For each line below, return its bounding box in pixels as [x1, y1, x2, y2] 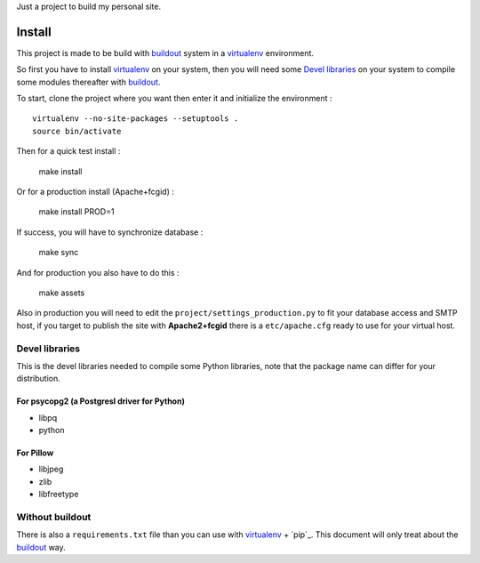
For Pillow [16, 447, 54, 458]
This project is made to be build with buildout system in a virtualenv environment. [16, 47, 315, 58]
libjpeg [38, 463, 64, 475]
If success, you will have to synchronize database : [16, 227, 204, 237]
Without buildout [16, 511, 92, 524]
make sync [38, 247, 79, 258]
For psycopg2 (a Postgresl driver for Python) [16, 396, 186, 406]
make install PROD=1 [38, 206, 115, 217]
